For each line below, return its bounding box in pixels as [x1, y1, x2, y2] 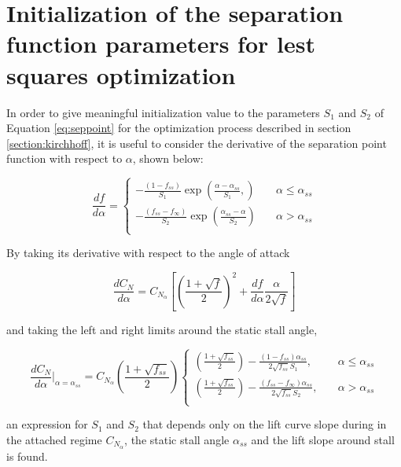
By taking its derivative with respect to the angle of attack [6, 245, 290, 261]
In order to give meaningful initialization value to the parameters [6, 104, 320, 120]
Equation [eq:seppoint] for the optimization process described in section [6, 120, 351, 136]
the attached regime [6, 431, 102, 447]
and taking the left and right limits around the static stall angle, [6, 322, 318, 338]
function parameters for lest [6, 28, 315, 60]
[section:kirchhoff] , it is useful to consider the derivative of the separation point [6, 134, 387, 151]
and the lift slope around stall [251, 431, 395, 447]
